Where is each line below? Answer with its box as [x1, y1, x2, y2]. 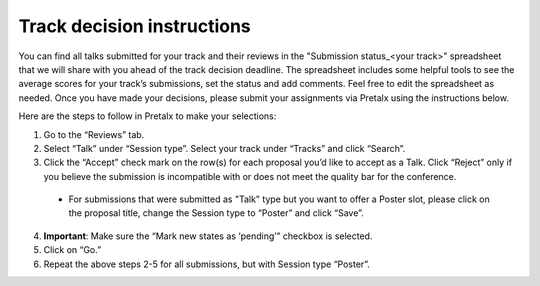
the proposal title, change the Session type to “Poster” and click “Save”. [68, 207, 364, 219]
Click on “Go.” [43, 244, 102, 256]
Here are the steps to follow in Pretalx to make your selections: [18, 110, 277, 122]
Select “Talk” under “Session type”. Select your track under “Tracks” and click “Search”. [43, 142, 406, 154]
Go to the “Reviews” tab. [43, 128, 145, 140]
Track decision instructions [18, 15, 252, 37]
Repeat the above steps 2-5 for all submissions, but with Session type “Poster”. [43, 258, 370, 270]
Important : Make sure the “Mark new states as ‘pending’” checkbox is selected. [43, 230, 373, 242]
